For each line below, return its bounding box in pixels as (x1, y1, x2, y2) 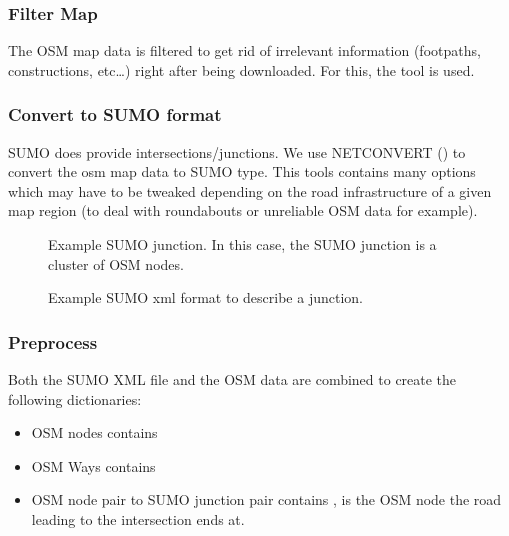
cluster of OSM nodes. (48, 253, 184, 274)
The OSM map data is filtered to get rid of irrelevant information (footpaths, (8, 40, 481, 61)
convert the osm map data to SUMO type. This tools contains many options (8, 161, 476, 182)
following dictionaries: (8, 388, 142, 409)
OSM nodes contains (31, 422, 158, 443)
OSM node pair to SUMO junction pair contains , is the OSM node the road (31, 489, 502, 510)
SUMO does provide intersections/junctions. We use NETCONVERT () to (8, 141, 466, 162)
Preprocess (8, 329, 98, 354)
